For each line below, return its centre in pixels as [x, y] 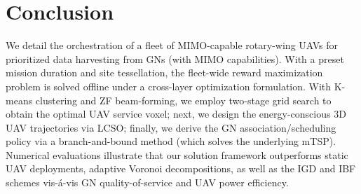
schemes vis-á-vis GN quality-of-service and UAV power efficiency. [147, 182]
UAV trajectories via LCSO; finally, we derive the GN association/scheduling [171, 127]
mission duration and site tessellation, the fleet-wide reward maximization [164, 72]
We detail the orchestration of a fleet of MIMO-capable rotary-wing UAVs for [172, 45]
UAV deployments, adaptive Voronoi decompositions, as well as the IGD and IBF [181, 168]
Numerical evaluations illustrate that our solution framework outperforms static [177, 154]
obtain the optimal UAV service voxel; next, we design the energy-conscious [168, 114]
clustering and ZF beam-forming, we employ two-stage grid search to [183, 100]
